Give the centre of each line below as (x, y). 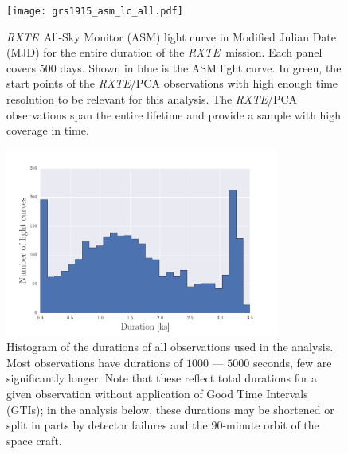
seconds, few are (292, 362)
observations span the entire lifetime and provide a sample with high (174, 114)
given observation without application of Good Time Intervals (157, 394)
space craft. (34, 440)
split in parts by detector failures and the (107, 425)
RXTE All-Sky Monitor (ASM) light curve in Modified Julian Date (171, 36)
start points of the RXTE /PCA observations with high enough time (172, 83)
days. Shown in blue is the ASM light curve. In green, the (201, 67)
